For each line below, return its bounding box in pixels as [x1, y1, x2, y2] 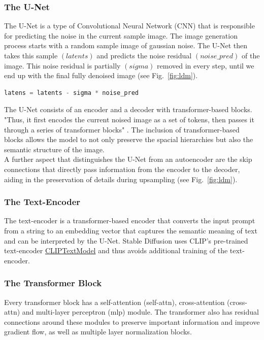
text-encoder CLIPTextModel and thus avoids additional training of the [4, 245, 228, 256]
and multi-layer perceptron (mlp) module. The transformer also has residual [22, 307, 259, 317]
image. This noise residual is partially [4, 60, 121, 71]
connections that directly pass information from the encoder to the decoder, [4, 163, 240, 174]
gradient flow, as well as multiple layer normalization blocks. [4, 326, 192, 337]
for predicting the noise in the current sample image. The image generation [4, 30, 238, 41]
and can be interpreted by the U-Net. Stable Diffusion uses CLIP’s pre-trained [4, 235, 248, 246]
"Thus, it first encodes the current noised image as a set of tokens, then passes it [4, 114, 254, 124]
